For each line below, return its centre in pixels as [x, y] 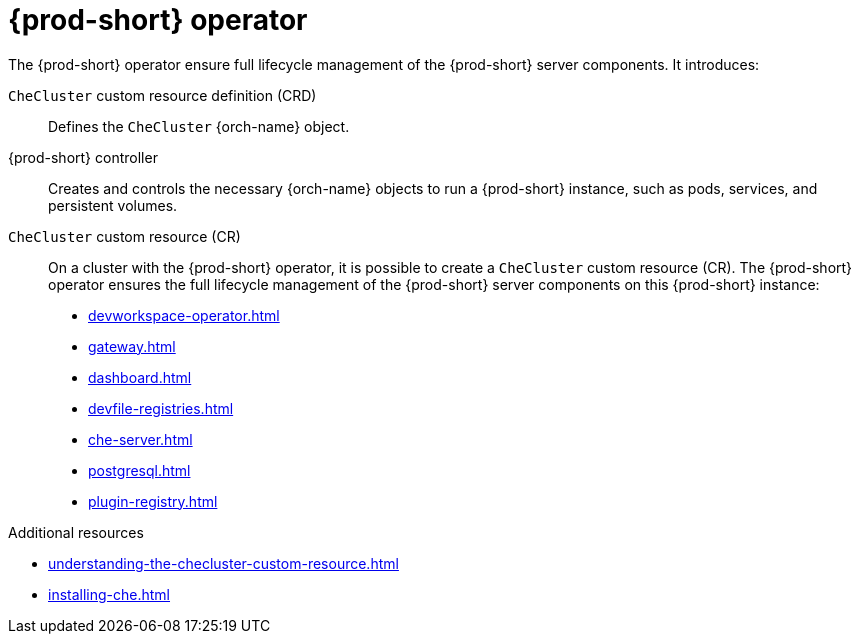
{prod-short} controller [83, 157]
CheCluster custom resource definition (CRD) [162, 95]
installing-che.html [109, 594]
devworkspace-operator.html [184, 315]
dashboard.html [140, 377]
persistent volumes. [113, 205]
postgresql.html [139, 470]
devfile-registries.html [161, 408]
